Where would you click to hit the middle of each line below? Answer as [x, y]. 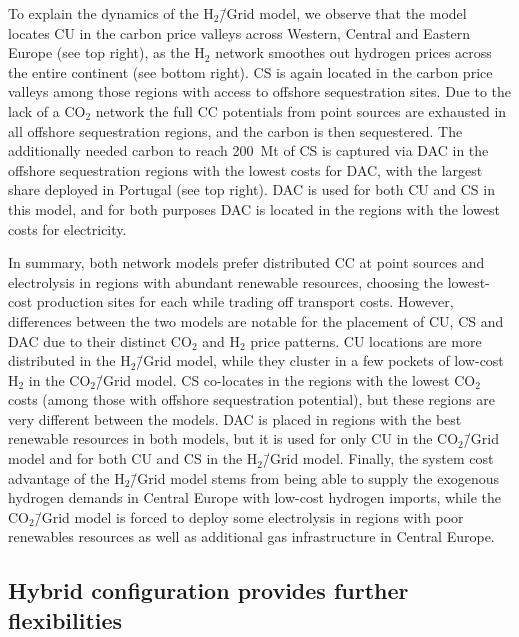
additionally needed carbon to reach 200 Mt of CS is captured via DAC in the [248, 150]
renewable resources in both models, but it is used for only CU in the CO [233, 438]
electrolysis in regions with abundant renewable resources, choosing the [226, 281]
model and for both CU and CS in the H [133, 458]
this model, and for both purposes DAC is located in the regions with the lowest [254, 208]
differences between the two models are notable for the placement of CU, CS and [256, 320]
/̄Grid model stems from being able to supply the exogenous [315, 477]
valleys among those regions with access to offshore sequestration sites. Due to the [260, 91]
